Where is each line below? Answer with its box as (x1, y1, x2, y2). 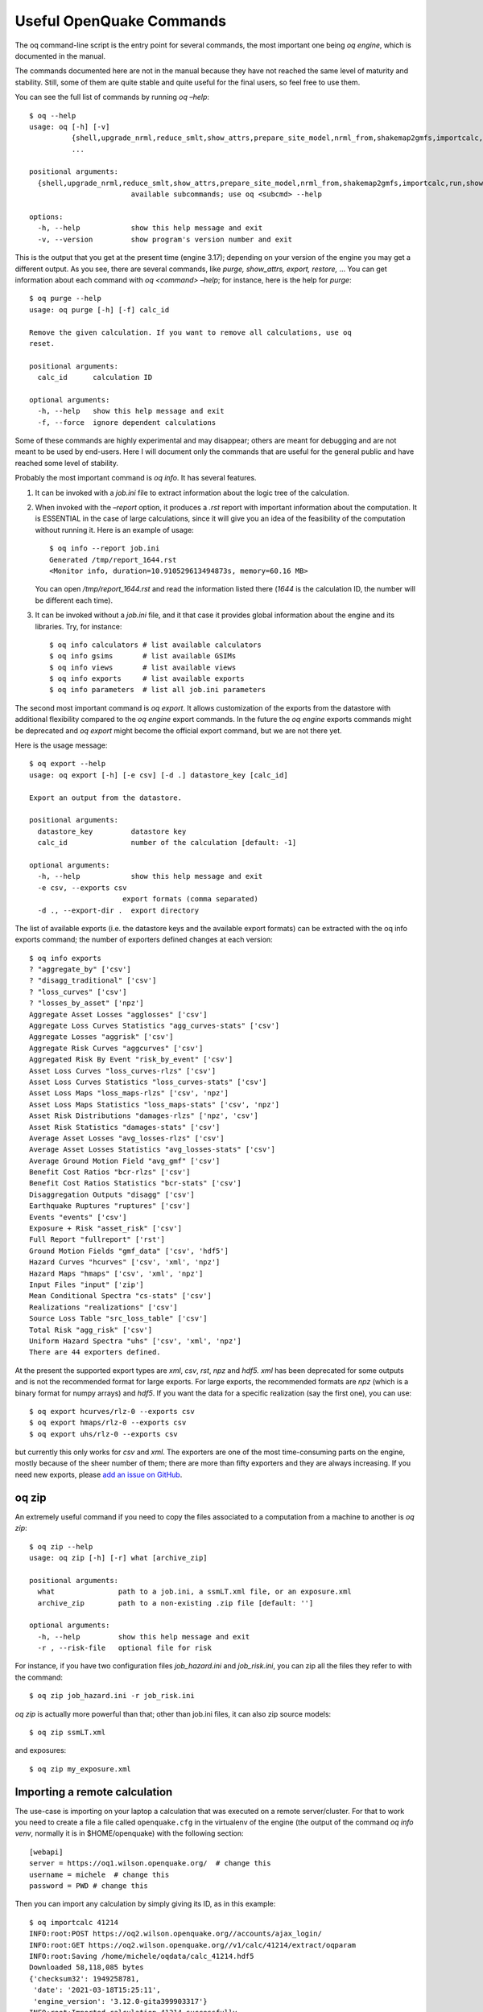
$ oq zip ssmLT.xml (29, 1728, 106, 1738)
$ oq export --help (29, 759, 106, 769)
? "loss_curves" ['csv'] (29, 987, 127, 996)
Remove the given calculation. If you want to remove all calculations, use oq (29, 328, 352, 337)
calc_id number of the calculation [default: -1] (37, 838, 297, 847)
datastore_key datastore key (37, 827, 187, 836)
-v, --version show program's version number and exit (37, 234, 293, 244)
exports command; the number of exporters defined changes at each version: (14, 934, 273, 945)
